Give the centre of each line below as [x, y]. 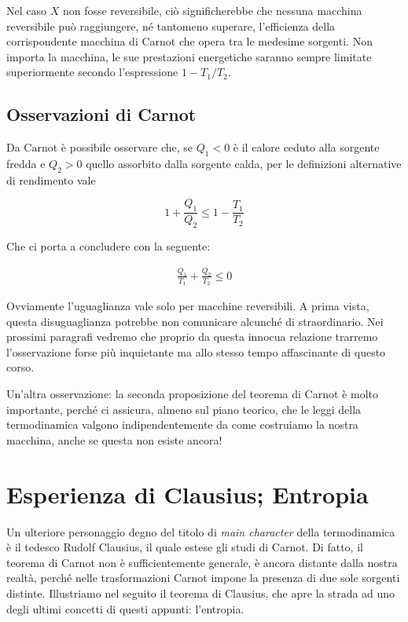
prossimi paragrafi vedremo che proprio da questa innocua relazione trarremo [192, 337]
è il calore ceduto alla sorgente [306, 147]
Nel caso [27, 10]
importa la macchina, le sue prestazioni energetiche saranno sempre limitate [189, 56]
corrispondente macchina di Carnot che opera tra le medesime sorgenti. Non [189, 41]
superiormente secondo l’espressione [92, 72]
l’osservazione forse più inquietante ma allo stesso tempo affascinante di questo [196, 351]
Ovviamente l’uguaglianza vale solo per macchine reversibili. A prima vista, [188, 306]
